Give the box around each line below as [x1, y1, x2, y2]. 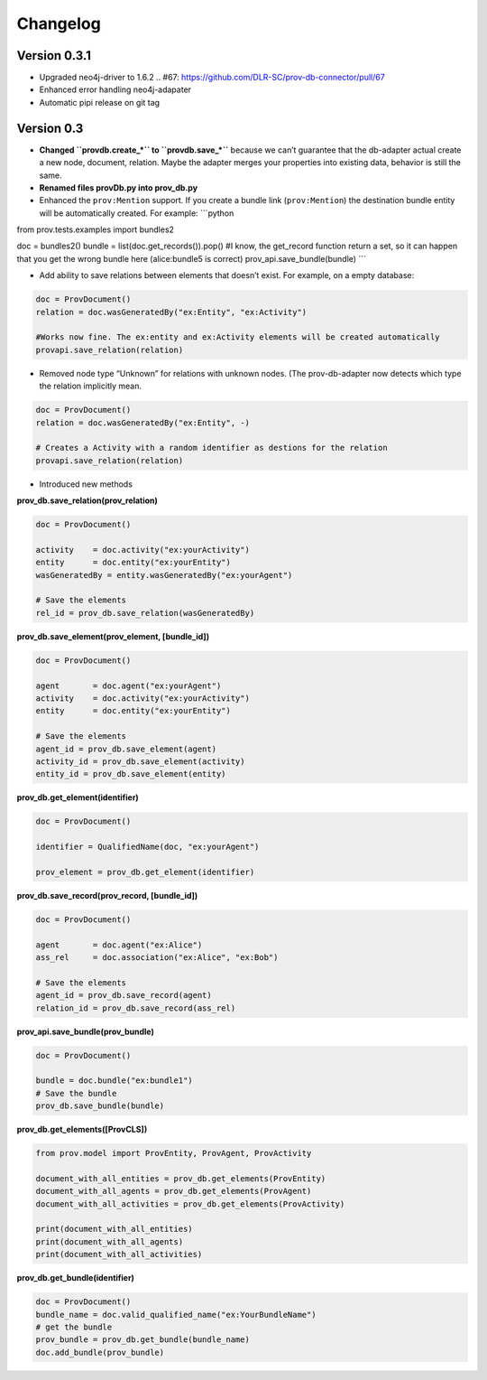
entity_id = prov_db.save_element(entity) [35, 769, 226, 779]
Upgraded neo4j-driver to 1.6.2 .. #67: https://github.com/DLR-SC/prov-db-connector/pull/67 [39, 72, 385, 83]
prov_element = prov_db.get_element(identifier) [35, 867, 255, 877]
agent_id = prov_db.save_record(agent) [35, 990, 212, 1001]
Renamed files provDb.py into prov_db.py [39, 182, 198, 193]
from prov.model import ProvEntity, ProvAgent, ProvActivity [35, 1148, 312, 1159]
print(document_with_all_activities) [35, 1249, 203, 1260]
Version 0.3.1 [16, 48, 92, 63]
